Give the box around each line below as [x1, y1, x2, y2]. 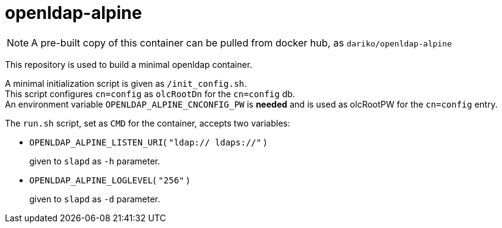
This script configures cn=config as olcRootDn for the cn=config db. [5, 88, 296, 99]
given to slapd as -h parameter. [29, 155, 160, 166]
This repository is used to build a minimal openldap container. [5, 59, 252, 70]
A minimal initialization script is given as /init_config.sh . [5, 78, 247, 89]
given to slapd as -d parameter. [29, 193, 160, 204]
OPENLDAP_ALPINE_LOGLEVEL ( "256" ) [29, 174, 190, 185]
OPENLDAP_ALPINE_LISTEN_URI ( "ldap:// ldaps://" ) [29, 136, 267, 147]
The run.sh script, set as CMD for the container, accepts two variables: [5, 117, 290, 128]
